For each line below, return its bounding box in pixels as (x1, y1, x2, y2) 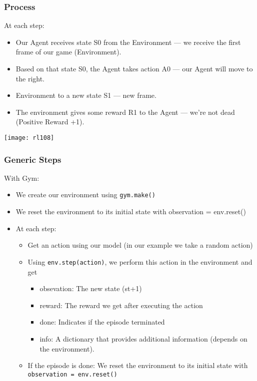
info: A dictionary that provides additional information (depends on (39, 333, 247, 344)
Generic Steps (4, 153, 61, 165)
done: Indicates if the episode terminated (39, 317, 165, 327)
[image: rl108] (4, 134, 54, 141)
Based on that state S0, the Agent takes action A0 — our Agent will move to (15, 63, 253, 73)
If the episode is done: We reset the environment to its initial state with (27, 360, 248, 371)
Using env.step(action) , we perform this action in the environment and (27, 256, 252, 267)
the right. (15, 73, 45, 83)
